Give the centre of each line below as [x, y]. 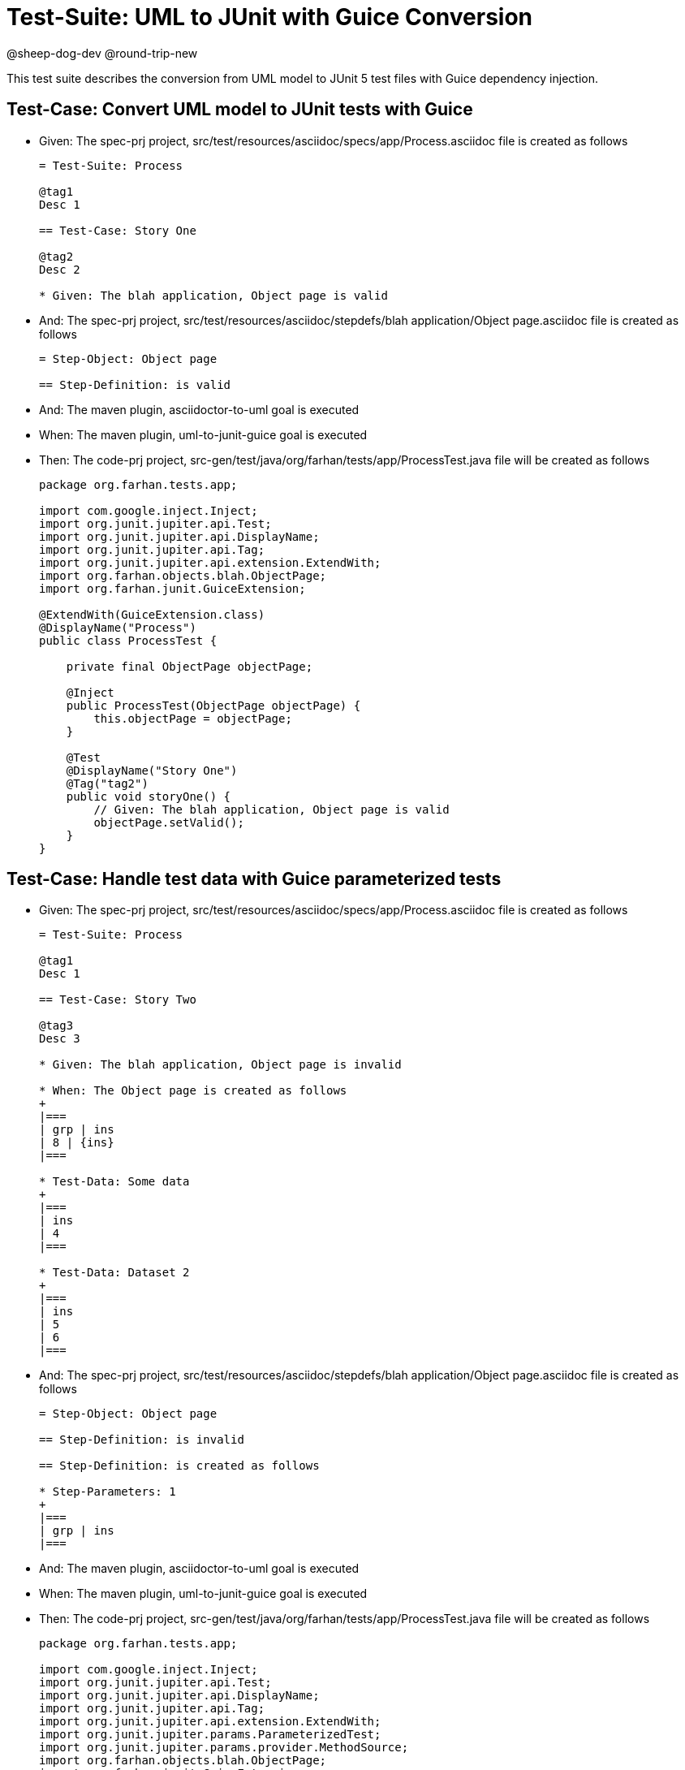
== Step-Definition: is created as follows [179, 1466]
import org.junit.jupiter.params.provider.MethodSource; [224, 1748]
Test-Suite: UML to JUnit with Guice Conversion [270, 17]
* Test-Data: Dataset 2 [114, 1273]
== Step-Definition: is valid [135, 384]
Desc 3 [60, 1039]
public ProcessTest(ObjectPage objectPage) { [213, 705]
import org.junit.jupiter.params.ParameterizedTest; [210, 1735]
